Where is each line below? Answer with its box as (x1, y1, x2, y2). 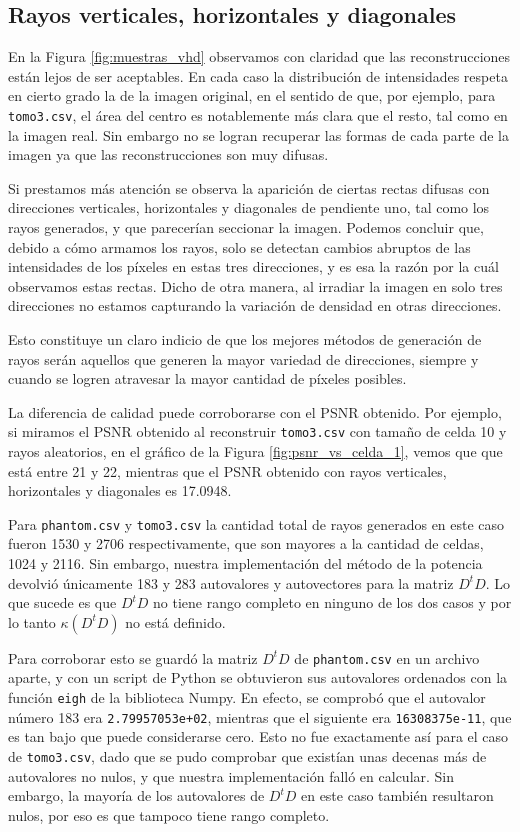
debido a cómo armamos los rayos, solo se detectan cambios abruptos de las (8, 236, 471, 257)
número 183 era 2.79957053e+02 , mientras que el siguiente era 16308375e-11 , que (8, 706, 512, 727)
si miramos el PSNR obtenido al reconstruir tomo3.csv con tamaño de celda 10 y (8, 421, 507, 442)
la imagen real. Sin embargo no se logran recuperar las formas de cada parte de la (8, 124, 510, 145)
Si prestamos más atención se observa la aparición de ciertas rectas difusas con (8, 177, 490, 198)
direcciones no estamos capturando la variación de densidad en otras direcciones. (8, 295, 502, 316)
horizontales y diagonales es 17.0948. (8, 480, 232, 501)
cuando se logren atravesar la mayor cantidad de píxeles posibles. (8, 368, 407, 389)
